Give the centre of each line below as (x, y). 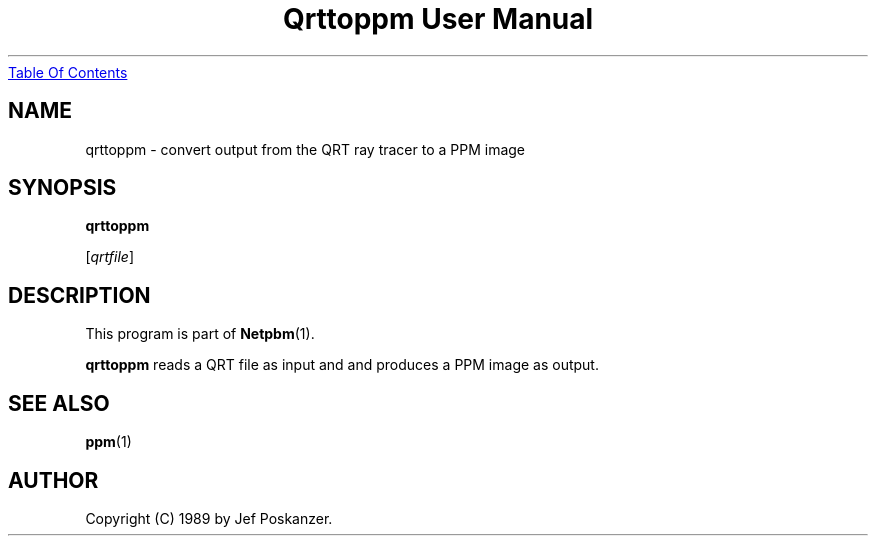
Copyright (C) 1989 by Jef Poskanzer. (209, 518)
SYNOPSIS (62, 188)
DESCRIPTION (79, 295)
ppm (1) (108, 442)
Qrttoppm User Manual (438, 19)
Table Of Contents (68, 72)
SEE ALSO (59, 403)
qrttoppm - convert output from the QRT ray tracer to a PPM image (305, 149)
